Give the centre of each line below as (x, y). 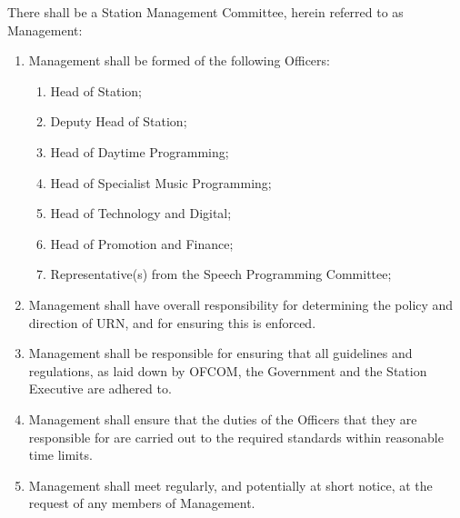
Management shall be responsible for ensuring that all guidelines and (220, 353)
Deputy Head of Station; (119, 121)
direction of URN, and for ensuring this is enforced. (172, 322)
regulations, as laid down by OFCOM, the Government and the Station (228, 370)
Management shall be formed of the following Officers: (179, 60)
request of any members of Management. (142, 503)
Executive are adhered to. (100, 388)
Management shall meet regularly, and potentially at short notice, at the (230, 485)
